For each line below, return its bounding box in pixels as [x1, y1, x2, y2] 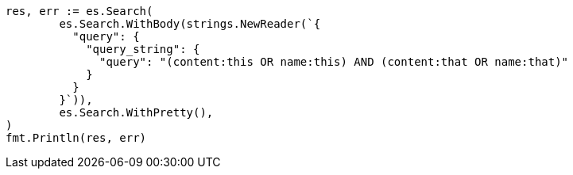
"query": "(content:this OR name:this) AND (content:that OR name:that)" [99, 55, 569, 68]
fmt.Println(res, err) [6, 131, 147, 144]
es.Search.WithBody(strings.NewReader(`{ [59, 17, 321, 30]
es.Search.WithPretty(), [59, 106, 214, 119]
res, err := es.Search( [6, 5, 153, 17]
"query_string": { [86, 43, 200, 55]
